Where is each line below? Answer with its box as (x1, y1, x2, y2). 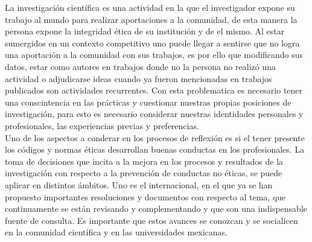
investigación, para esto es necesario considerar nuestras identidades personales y (5, 107, 304, 120)
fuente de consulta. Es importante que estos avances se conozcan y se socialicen (5, 214, 298, 226)
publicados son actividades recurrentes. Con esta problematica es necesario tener (5, 84, 303, 97)
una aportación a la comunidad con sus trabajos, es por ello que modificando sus (5, 48, 304, 61)
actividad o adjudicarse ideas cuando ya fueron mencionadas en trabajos (5, 72, 272, 84)
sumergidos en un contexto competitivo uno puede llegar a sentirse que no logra (5, 36, 300, 49)
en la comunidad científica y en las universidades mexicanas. (5, 226, 228, 238)
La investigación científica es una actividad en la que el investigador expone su (5, 1, 295, 13)
